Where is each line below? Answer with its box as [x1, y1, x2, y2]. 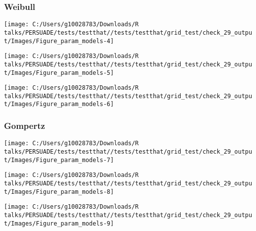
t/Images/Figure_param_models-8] [4, 188, 114, 195]
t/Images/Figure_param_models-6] [4, 101, 114, 108]
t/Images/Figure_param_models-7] [4, 156, 114, 164]
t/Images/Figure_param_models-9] [4, 220, 114, 227]
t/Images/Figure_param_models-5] [4, 69, 114, 76]
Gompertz [4, 119, 45, 132]
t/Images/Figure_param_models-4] [4, 37, 114, 45]
